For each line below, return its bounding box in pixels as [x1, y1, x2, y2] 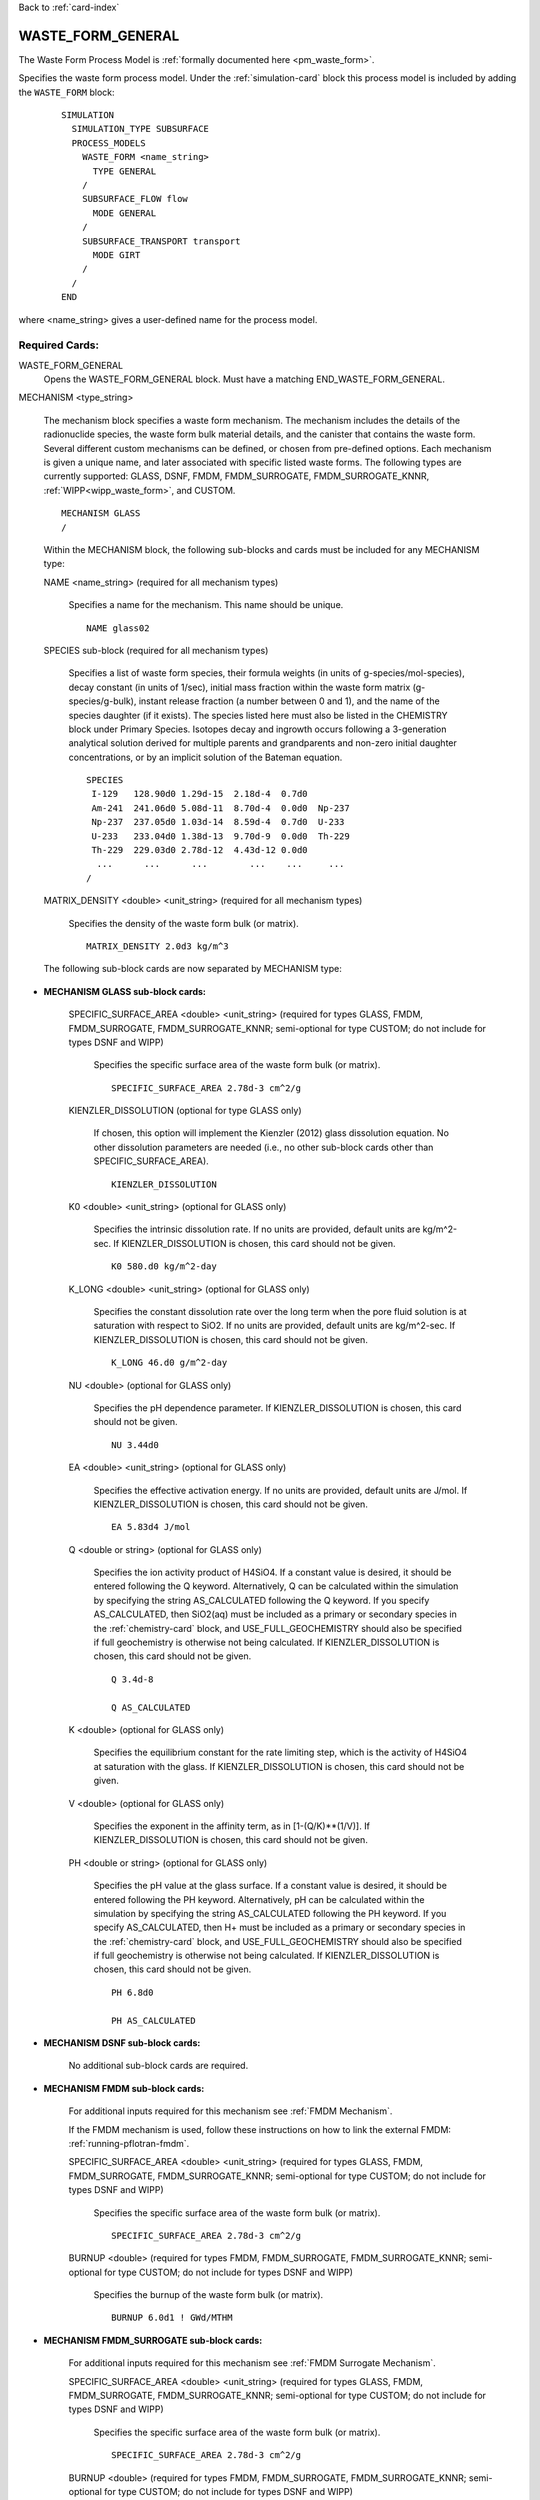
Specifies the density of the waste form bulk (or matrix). [68, 917, 299, 929]
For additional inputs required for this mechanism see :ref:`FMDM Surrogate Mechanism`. [68, 2357, 436, 2369]
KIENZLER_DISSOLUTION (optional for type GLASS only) [68, 1105, 302, 1117]
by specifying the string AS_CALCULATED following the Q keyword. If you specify [93, 1594, 430, 1606]
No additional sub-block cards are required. [68, 2060, 249, 2072]
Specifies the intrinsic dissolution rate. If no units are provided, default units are [93, 1223, 421, 1235]
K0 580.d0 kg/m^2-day [111, 1261, 217, 1272]
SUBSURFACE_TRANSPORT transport [81, 235, 241, 247]
